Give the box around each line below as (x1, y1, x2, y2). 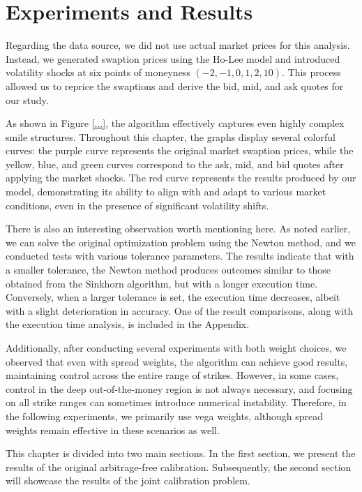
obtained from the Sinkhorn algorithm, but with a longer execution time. (6, 276, 318, 290)
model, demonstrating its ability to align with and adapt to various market (6, 184, 326, 199)
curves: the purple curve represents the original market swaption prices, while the (6, 143, 354, 158)
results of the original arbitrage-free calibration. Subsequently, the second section (6, 459, 352, 474)
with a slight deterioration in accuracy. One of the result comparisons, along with (6, 303, 354, 318)
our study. (6, 92, 49, 107)
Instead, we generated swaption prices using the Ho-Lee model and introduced (6, 51, 340, 66)
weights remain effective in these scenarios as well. (6, 422, 220, 437)
